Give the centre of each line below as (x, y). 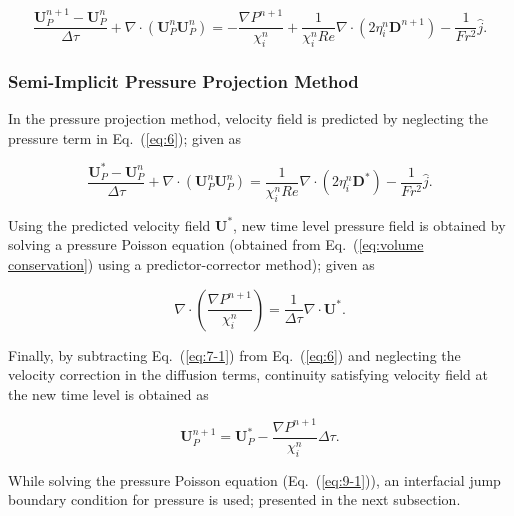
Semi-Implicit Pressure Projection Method (183, 80)
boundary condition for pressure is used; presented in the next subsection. (234, 499)
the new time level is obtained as (108, 393)
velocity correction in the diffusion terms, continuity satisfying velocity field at (248, 374)
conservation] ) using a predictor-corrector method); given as (191, 264)
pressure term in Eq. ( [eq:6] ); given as (125, 137)
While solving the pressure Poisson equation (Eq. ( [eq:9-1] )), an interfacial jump (254, 479)
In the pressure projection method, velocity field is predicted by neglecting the (248, 118)
